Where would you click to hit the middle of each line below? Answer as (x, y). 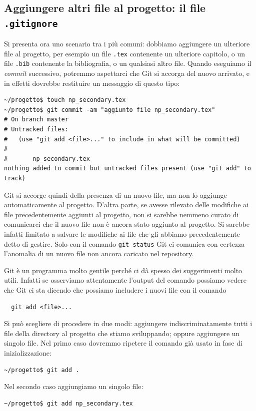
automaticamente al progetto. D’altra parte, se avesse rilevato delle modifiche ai (126, 205)
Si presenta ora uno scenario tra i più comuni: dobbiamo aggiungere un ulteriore (127, 44)
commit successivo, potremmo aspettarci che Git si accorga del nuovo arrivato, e (127, 73)
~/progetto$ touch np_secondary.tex (65, 100)
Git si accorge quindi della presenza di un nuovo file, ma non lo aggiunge (115, 195)
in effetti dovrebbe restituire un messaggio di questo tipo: (92, 83)
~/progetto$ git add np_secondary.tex (68, 403)
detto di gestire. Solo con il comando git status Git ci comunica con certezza (124, 243)
